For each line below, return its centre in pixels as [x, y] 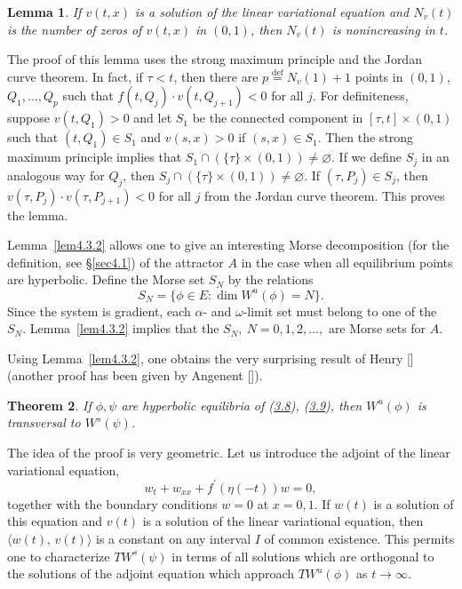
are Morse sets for [377, 328]
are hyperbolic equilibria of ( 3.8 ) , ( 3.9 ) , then [242, 405]
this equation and [55, 521]
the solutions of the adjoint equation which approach [151, 573]
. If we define [366, 157]
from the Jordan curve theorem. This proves [325, 195]
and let [153, 118]
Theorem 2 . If [49, 405]
